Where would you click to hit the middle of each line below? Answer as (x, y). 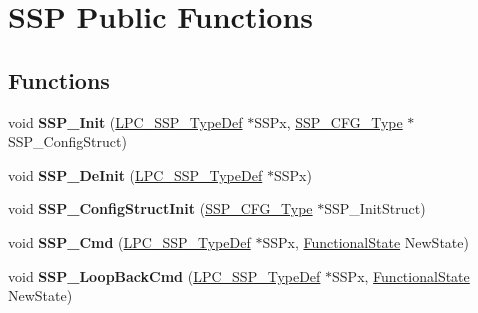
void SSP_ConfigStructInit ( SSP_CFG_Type (160, 208)
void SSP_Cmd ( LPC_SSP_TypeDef (129, 241)
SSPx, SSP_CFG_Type (328, 121)
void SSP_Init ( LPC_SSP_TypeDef (125, 121)
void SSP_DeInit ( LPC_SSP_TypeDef (135, 174)
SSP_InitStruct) (375, 208)
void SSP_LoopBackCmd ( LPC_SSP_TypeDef (164, 275)
